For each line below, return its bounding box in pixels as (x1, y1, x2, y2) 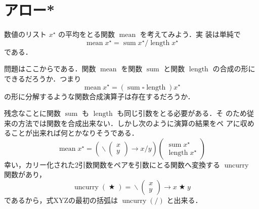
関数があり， (4, 169, 47, 180)
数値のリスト (4, 29, 47, 39)
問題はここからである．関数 (4, 63, 96, 74)
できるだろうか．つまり (4, 73, 81, 83)
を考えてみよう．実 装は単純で (140, 29, 241, 39)
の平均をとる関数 (58, 29, 115, 39)
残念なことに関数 (4, 108, 61, 118)
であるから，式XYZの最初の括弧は (4, 195, 118, 205)
